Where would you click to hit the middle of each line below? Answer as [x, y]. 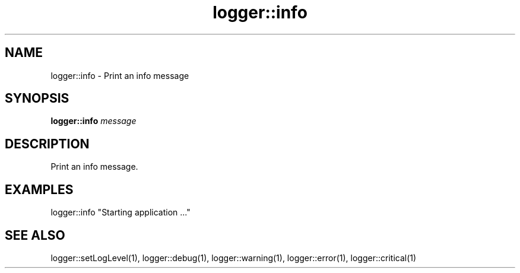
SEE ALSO [35, 235]
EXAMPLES [39, 189]
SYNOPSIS [37, 99]
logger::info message [93, 121]
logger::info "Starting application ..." [121, 212]
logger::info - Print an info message [120, 75]
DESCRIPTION [47, 144]
